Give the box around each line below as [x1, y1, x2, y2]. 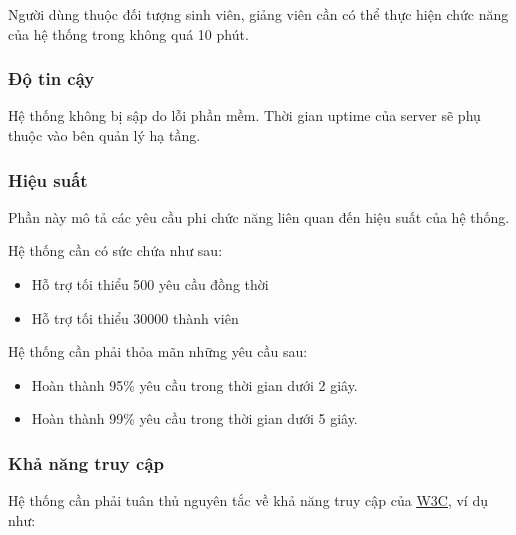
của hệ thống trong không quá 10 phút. [8, 23, 249, 44]
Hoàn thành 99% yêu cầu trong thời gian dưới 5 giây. [31, 408, 358, 429]
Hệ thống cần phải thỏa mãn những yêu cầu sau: [8, 341, 308, 362]
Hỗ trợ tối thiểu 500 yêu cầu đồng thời [31, 274, 269, 294]
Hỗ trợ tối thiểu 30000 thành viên [31, 307, 239, 328]
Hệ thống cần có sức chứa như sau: [8, 240, 223, 261]
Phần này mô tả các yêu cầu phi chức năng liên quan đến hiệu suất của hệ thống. [8, 206, 510, 227]
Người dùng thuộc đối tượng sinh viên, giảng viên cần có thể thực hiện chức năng [8, 4, 509, 24]
